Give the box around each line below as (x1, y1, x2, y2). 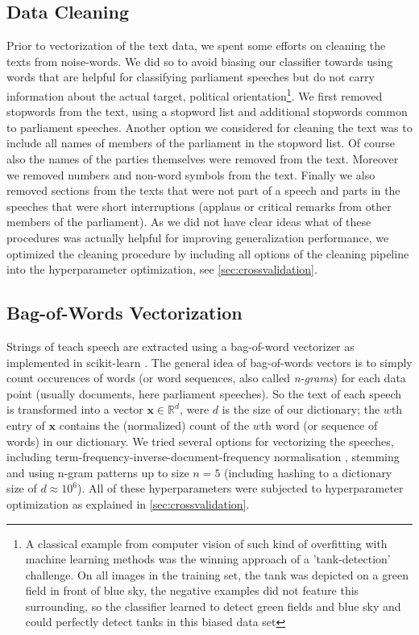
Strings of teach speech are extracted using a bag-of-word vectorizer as (6, 337, 355, 354)
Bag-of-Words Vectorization (6, 300, 243, 325)
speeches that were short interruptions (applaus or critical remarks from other (6, 197, 392, 214)
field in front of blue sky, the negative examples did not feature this (25, 582, 359, 599)
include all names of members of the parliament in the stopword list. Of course (6, 134, 395, 151)
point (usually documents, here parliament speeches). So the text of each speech (6, 385, 402, 402)
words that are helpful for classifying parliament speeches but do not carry (6, 68, 375, 85)
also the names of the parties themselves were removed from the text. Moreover (6, 151, 399, 167)
